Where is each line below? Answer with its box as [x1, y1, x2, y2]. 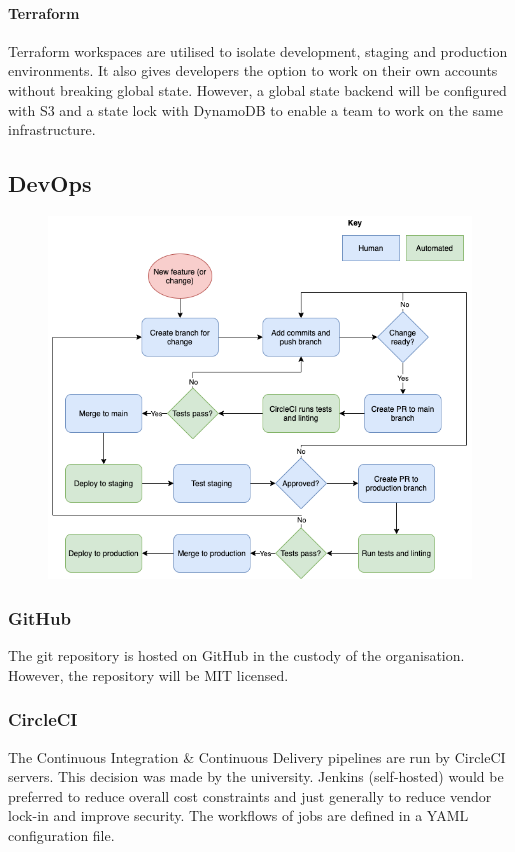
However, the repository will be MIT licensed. [8, 664, 289, 685]
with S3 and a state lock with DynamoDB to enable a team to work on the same [8, 99, 503, 120]
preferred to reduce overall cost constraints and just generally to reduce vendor [8, 785, 492, 806]
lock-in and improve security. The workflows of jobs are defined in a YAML [8, 805, 469, 826]
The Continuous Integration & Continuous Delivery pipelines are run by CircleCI [8, 746, 506, 767]
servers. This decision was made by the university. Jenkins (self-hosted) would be [8, 766, 504, 787]
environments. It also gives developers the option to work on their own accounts [8, 60, 498, 81]
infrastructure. [8, 119, 96, 140]
